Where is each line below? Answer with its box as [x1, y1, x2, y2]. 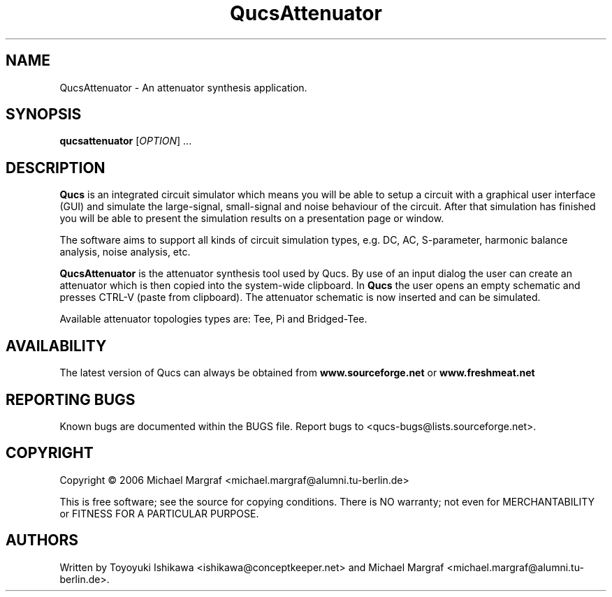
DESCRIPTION [6, 159, 105, 177]
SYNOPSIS [6, 105, 82, 124]
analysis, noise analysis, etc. [59, 246, 191, 258]
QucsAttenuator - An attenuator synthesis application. [59, 81, 307, 94]
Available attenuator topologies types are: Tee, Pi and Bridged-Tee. [59, 313, 367, 325]
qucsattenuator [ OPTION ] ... [59, 135, 192, 147]
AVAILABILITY [6, 337, 107, 355]
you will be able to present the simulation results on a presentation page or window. [59, 212, 444, 225]
